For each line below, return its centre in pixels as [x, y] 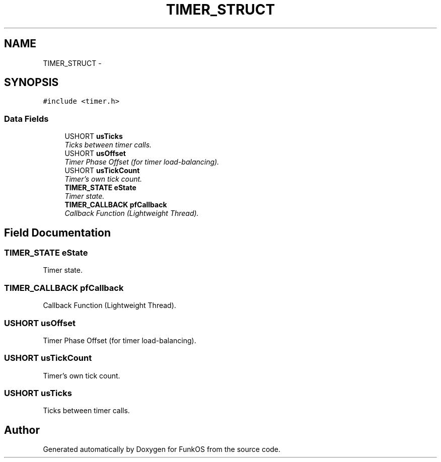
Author [22, 430]
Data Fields [26, 119]
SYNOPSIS [31, 83]
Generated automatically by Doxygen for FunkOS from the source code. [162, 449]
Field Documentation [57, 233]
